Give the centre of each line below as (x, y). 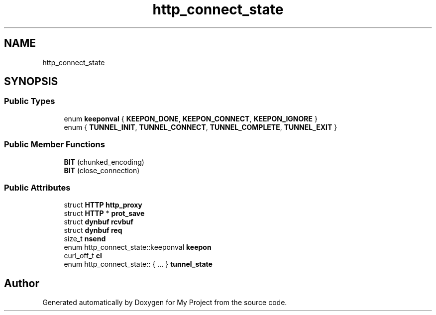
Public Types (30, 101)
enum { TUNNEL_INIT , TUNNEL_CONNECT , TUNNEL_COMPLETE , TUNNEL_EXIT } (201, 127)
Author (22, 283)
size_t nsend (85, 239)
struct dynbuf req (93, 230)
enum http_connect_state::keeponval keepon (138, 247)
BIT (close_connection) (102, 170)
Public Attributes (37, 187)
